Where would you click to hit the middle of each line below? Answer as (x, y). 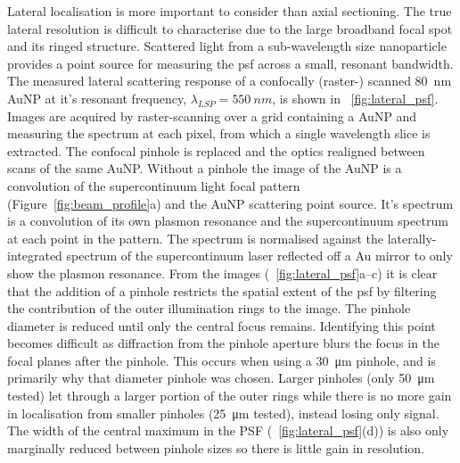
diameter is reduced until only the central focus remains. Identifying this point (222, 325)
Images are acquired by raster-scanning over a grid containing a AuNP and (212, 116)
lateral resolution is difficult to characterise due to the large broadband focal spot (230, 28)
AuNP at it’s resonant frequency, (97, 98)
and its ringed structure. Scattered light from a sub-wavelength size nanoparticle (227, 46)
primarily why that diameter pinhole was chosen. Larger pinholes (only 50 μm (221, 378)
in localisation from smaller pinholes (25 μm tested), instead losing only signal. (223, 413)
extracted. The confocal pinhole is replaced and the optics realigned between (216, 150)
